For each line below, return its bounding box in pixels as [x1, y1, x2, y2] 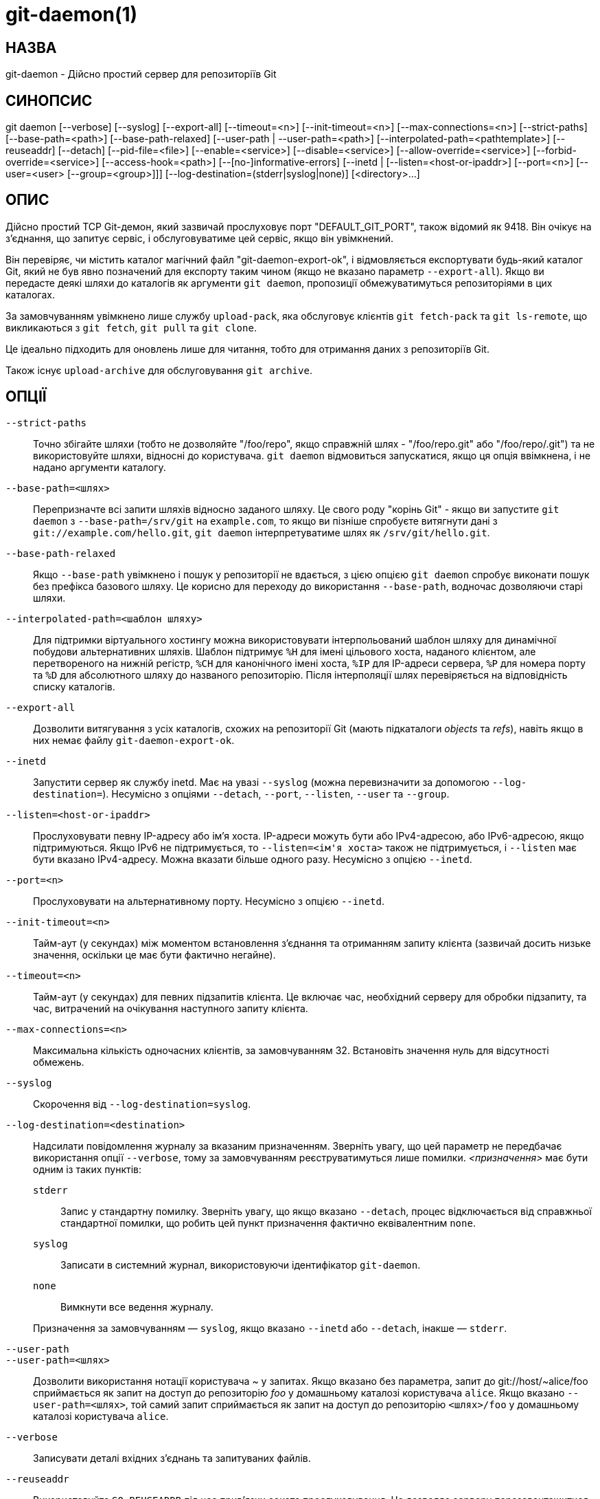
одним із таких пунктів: [33, 1163, 141, 1175]
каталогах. [5, 288, 55, 300]
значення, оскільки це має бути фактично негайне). [33, 948, 276, 961]
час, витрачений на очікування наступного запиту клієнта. [33, 1002, 308, 1014]
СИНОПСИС [5, 91, 93, 109]
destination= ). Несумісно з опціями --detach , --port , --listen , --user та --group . [33, 787, 450, 800]
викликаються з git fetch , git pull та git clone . [5, 321, 257, 333]
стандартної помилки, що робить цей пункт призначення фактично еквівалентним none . [60, 1216, 476, 1229]
